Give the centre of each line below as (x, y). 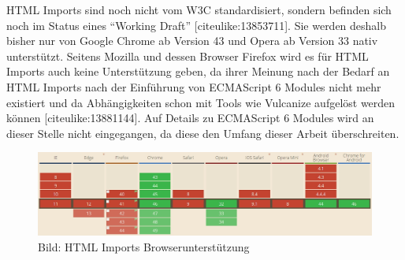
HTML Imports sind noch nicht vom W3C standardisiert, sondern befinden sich (199, 9)
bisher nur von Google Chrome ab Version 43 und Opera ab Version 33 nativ (192, 41)
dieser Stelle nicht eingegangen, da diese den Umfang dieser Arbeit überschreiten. (203, 133)
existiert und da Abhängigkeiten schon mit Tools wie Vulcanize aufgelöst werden (201, 102)
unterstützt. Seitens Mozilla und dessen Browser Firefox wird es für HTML (188, 56)
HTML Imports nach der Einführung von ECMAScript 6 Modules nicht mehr (194, 86)
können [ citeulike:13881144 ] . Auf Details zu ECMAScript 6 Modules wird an (190, 118)
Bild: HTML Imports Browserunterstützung (144, 246)
